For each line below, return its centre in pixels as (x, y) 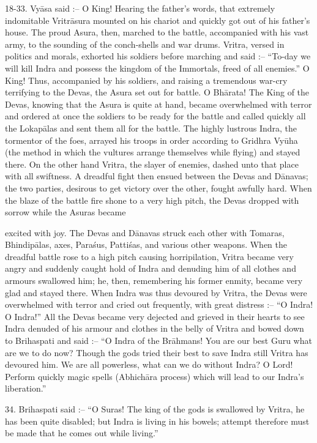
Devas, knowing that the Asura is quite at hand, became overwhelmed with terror (158, 104)
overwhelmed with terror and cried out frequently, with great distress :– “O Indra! (159, 304)
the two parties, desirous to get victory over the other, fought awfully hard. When (158, 188)
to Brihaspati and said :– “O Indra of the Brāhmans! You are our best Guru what (158, 341)
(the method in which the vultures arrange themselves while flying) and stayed (153, 152)
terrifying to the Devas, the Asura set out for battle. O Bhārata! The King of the (157, 92)
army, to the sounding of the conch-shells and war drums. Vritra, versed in (145, 44)
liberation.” (26, 388)
